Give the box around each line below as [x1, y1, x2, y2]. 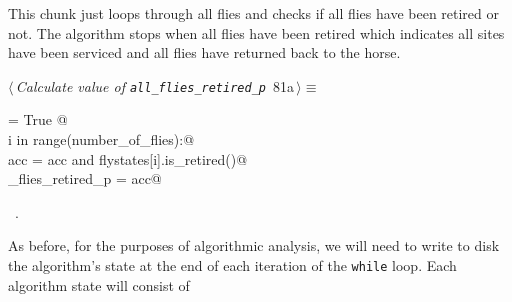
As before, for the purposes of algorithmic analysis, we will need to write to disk [8, 235, 500, 256]
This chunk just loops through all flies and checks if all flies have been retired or [8, 3, 500, 23]
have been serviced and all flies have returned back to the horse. [8, 42, 401, 63]
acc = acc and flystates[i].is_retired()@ [8, 148, 248, 169]
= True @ [8, 109, 68, 130]
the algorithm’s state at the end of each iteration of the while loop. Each [8, 255, 457, 275]
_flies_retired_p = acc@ [8, 168, 162, 189]
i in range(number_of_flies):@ [8, 129, 195, 150]
